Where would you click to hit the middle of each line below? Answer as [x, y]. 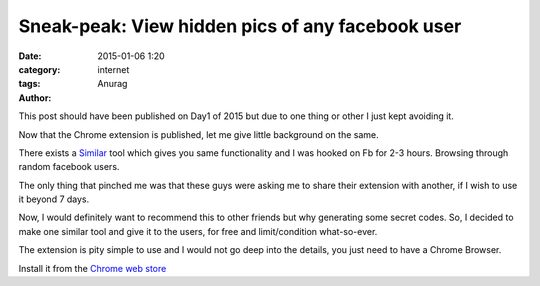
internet [113, 69]
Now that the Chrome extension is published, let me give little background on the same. [198, 134]
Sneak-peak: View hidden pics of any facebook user [240, 26]
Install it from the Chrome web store [92, 268]
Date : [30, 56]
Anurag [112, 84]
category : [39, 69]
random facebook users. [69, 167]
